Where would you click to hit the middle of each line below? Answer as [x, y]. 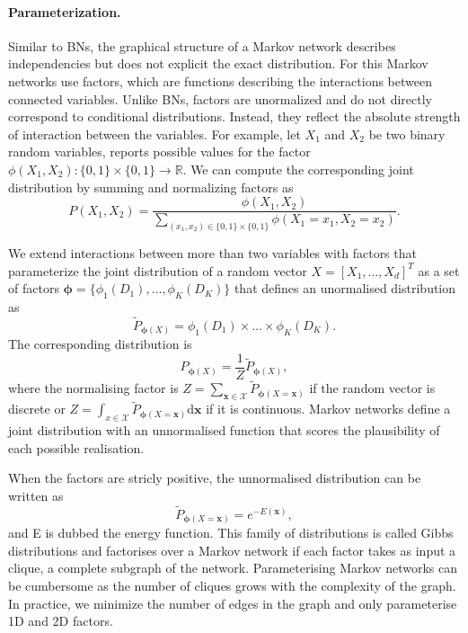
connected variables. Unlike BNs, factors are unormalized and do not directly [220, 98]
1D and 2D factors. [61, 621]
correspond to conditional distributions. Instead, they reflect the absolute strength [234, 116]
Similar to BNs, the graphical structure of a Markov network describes [202, 45]
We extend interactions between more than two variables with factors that [212, 253]
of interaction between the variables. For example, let [155, 134]
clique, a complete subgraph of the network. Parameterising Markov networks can [233, 568]
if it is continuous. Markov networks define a [328, 409]
